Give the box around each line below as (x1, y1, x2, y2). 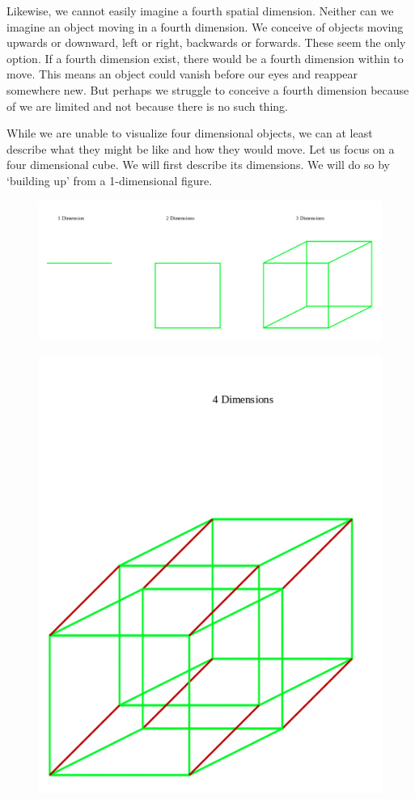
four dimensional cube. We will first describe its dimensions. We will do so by (6, 156, 390, 173)
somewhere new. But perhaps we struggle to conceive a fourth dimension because (6, 81, 409, 98)
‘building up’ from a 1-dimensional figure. (6, 171, 213, 188)
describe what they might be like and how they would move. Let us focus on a (6, 140, 395, 157)
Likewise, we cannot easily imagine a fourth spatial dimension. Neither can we (6, 2, 394, 19)
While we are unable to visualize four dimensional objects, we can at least (6, 125, 373, 142)
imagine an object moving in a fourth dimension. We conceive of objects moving (6, 18, 404, 35)
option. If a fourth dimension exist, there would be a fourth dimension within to (6, 49, 404, 66)
